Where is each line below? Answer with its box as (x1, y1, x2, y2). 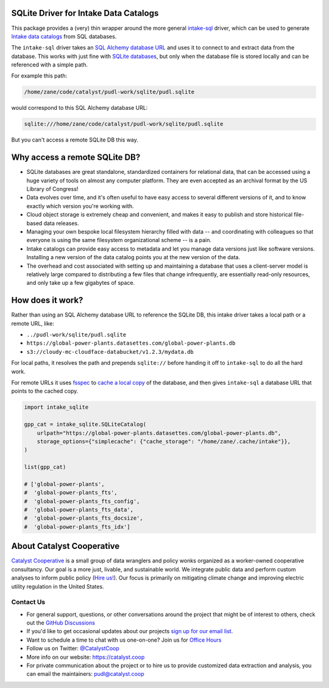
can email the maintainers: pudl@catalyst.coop (26, 670, 144, 678)
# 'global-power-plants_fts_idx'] (24, 523, 130, 530)
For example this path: (11, 72, 68, 79)
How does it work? (11, 295, 83, 306)
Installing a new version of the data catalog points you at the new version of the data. (26, 254, 241, 261)
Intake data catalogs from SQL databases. (11, 32, 117, 40)
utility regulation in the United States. (11, 582, 104, 590)
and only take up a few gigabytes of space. (26, 279, 135, 287)
